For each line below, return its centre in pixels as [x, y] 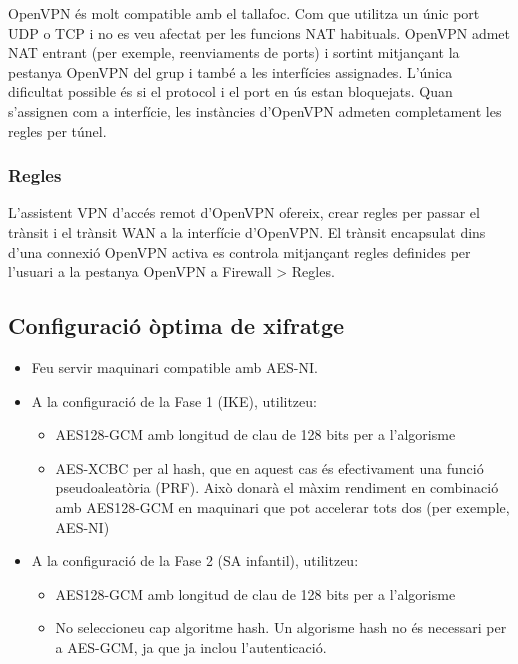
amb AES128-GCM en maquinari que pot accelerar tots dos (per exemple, [282, 506]
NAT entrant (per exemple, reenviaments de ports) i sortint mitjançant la [234, 52]
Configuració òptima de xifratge [176, 325]
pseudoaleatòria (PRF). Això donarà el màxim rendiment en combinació [277, 487]
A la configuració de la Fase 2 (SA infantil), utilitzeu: [195, 560]
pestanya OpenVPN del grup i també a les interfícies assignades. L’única [230, 71]
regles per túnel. [57, 130]
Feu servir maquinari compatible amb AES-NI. [174, 366]
